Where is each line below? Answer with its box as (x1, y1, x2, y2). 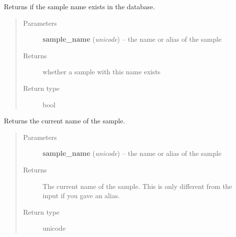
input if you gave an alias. (42, 190, 120, 201)
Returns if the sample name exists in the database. (4, 1, 155, 11)
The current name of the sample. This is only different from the (42, 181, 232, 191)
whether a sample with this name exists (42, 67, 161, 77)
